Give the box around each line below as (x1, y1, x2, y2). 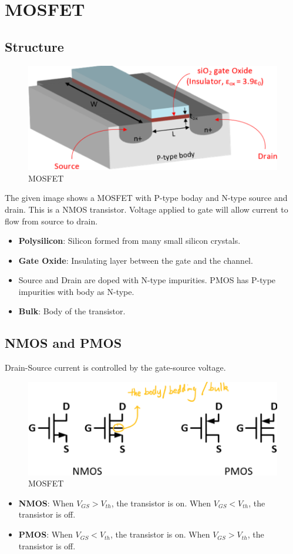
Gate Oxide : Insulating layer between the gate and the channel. (18, 254, 253, 266)
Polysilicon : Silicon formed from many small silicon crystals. (18, 234, 241, 247)
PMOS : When (18, 528, 73, 540)
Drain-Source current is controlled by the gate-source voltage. (5, 361, 226, 374)
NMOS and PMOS (5, 334, 122, 352)
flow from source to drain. (5, 214, 98, 227)
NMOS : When (18, 496, 74, 509)
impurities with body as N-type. (18, 285, 134, 297)
